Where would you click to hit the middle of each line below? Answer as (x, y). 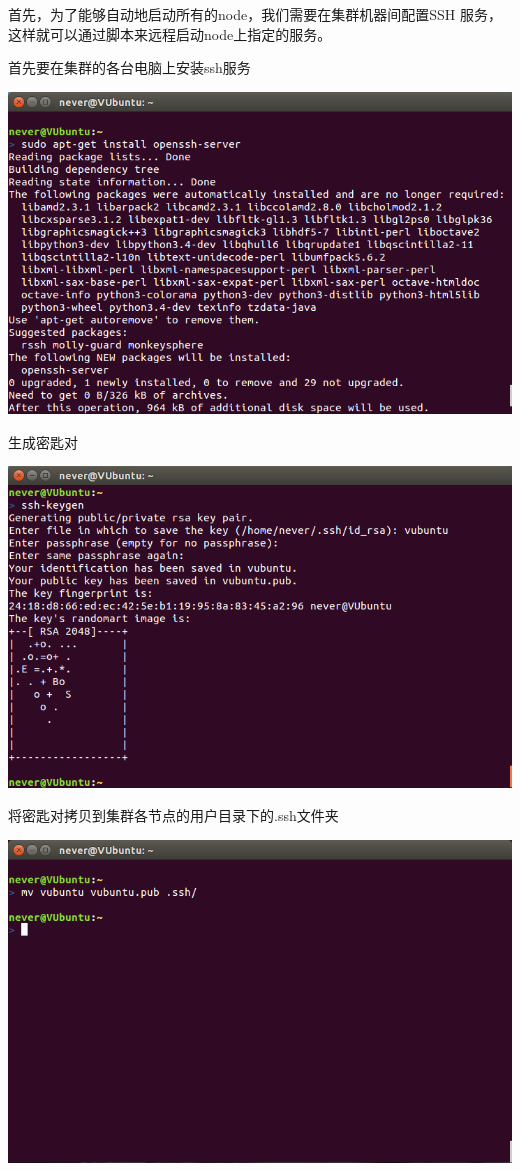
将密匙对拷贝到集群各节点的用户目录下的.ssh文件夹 (173, 815)
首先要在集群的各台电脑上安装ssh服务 (129, 67)
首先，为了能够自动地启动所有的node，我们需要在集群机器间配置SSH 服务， (255, 14)
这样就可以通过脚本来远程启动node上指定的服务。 (170, 33)
